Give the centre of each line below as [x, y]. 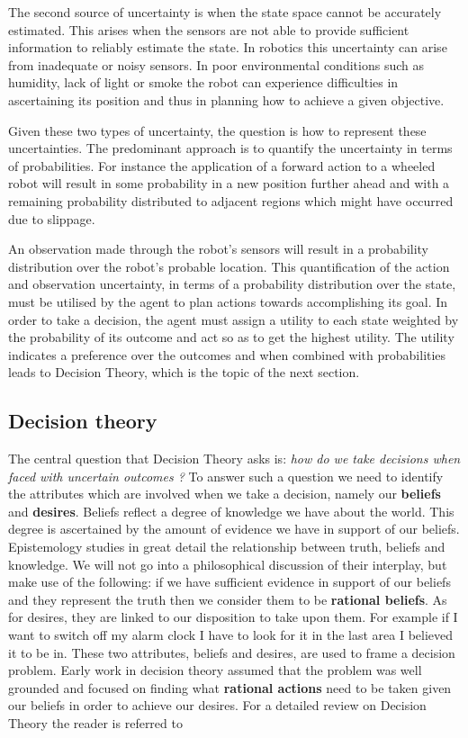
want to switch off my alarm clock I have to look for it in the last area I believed [231, 635]
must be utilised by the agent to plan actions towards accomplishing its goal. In [228, 301]
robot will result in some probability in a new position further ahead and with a [229, 183]
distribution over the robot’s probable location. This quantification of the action [229, 266]
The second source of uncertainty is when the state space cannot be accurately [225, 12]
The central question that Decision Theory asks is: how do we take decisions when [234, 459]
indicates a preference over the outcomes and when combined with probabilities [227, 354]
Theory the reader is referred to [95, 722]
